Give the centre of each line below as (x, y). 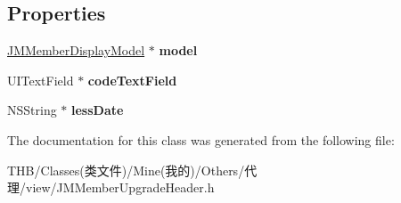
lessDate (98, 110)
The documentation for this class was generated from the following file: (201, 139)
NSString (32, 110)
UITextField (41, 80)
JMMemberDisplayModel (76, 50)
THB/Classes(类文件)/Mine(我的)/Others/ (126, 170)
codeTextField (132, 80)
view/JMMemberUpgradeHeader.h (120, 187)
